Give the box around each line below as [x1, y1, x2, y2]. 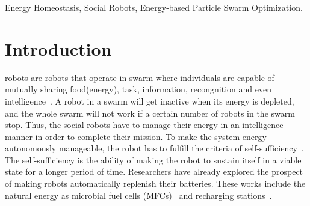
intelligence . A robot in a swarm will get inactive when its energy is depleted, [5, 94, 294, 107]
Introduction [5, 36, 112, 61]
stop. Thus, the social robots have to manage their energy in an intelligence [5, 118, 284, 131]
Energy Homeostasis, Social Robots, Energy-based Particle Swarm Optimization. [5, 1, 303, 13]
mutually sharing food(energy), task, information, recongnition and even [5, 83, 271, 95]
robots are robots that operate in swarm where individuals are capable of [5, 71, 274, 83]
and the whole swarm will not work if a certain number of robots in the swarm [5, 106, 295, 119]
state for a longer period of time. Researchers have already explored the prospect [5, 165, 303, 178]
